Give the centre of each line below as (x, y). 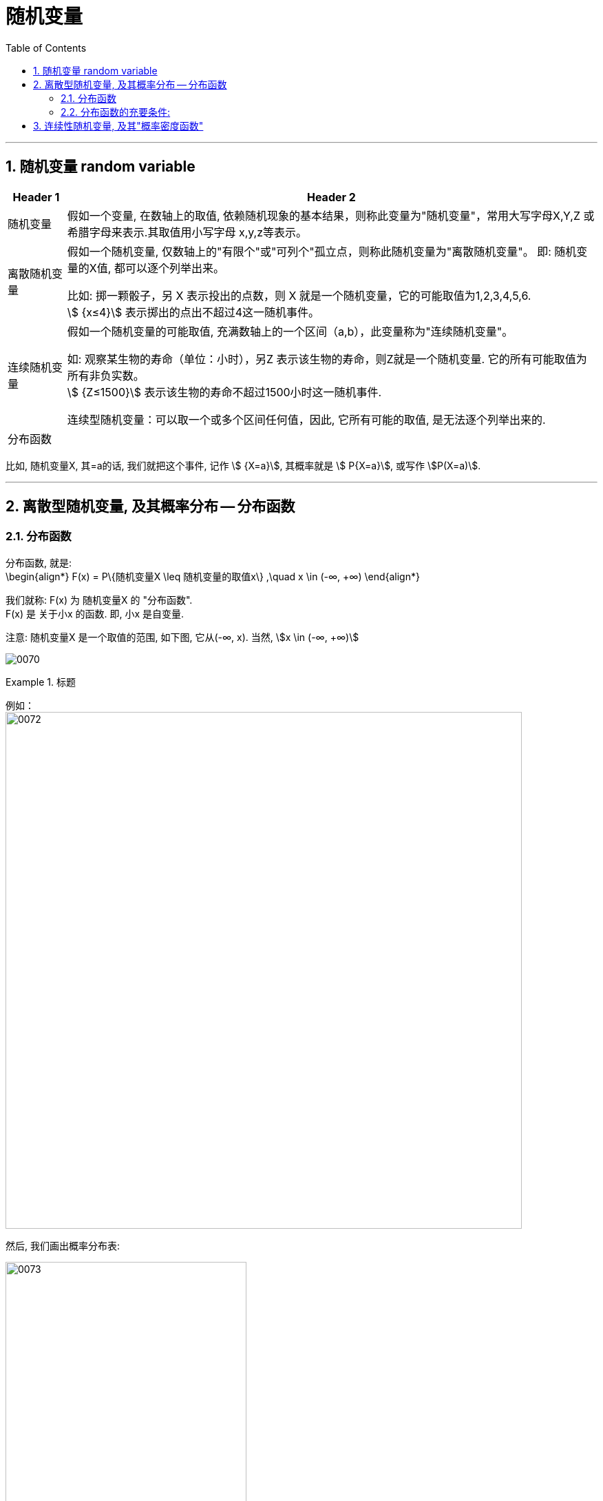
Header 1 (36, 197)
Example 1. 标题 (41, 682)
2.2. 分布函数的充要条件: (116, 112)
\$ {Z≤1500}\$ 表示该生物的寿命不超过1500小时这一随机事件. (224, 392)
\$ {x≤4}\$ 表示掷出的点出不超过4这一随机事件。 (193, 312)
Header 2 (331, 197)
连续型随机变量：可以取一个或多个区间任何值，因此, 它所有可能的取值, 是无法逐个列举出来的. (306, 419)
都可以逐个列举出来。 (169, 268)
